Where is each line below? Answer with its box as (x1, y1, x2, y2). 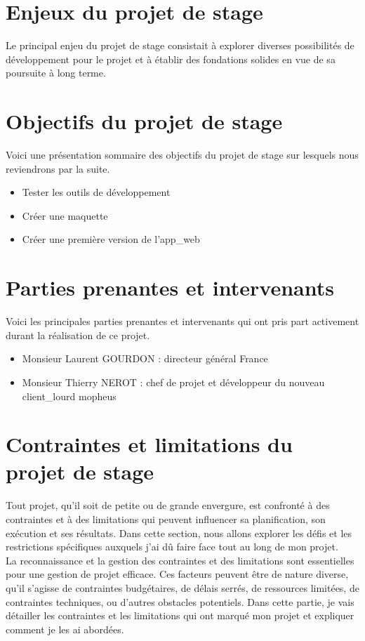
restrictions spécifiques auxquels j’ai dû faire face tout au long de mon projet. (6, 539, 338, 554)
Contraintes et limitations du (6, 430, 293, 458)
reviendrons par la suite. (6, 161, 110, 176)
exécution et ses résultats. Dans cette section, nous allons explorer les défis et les (6, 525, 352, 540)
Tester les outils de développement (22, 185, 171, 199)
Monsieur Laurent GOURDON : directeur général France (22, 351, 268, 366)
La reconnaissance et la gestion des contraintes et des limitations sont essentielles (6, 553, 354, 567)
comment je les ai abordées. (6, 621, 124, 636)
